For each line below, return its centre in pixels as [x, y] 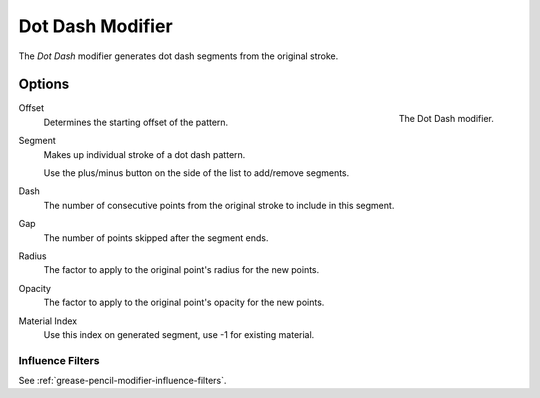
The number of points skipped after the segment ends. [156, 237]
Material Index [48, 321]
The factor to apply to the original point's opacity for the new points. [184, 302]
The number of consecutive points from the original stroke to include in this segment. [219, 205]
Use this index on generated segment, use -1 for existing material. [179, 334]
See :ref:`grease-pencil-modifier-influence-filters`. [122, 381]
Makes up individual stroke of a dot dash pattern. [144, 154]
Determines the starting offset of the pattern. [136, 122]
